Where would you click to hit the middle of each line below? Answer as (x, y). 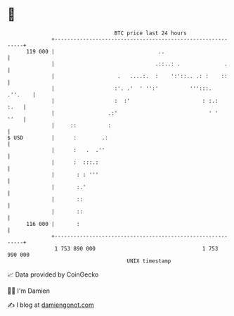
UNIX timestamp (149, 261)
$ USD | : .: (58, 138)
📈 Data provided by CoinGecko (53, 274)
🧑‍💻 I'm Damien (29, 291)
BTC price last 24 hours (151, 33)
